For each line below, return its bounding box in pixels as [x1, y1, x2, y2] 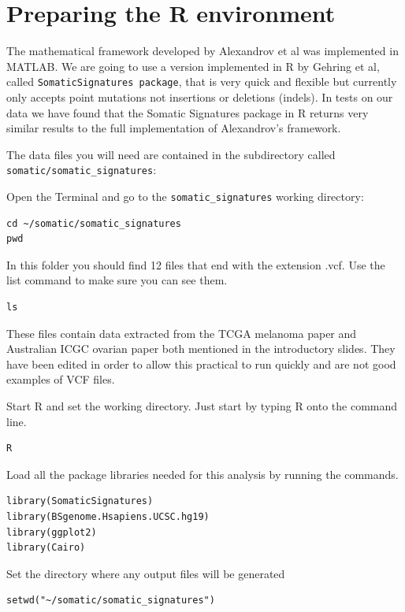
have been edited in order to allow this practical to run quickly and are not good [6, 355, 396, 372]
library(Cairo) [6, 542, 86, 554]
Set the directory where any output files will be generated [6, 565, 285, 581]
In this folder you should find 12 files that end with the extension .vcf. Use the [6, 256, 385, 273]
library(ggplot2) [6, 526, 97, 538]
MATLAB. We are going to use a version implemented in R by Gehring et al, [6, 57, 380, 74]
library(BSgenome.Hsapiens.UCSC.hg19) [6, 510, 210, 522]
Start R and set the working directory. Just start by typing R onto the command [6, 398, 398, 414]
